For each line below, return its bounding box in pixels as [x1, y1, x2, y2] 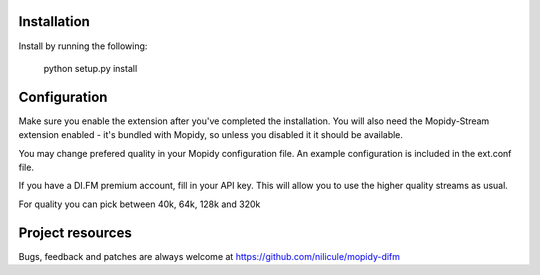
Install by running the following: [18, 40, 148, 52]
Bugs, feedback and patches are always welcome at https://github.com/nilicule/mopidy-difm [18, 250, 400, 262]
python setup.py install [43, 62, 138, 74]
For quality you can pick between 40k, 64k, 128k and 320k [18, 198, 261, 210]
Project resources [18, 224, 132, 241]
